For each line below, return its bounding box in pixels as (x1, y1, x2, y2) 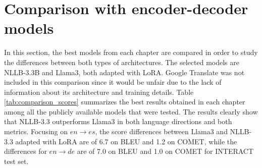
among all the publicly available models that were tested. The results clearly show (4, 106, 258, 117)
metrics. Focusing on (4, 126, 68, 137)
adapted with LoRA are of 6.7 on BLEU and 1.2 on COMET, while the (15, 136, 237, 146)
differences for (4, 146, 47, 156)
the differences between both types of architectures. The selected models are (4, 57, 239, 67)
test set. (4, 155, 29, 166)
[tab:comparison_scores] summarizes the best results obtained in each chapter (4, 96, 245, 107)
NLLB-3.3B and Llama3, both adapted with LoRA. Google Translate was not (4, 67, 245, 77)
